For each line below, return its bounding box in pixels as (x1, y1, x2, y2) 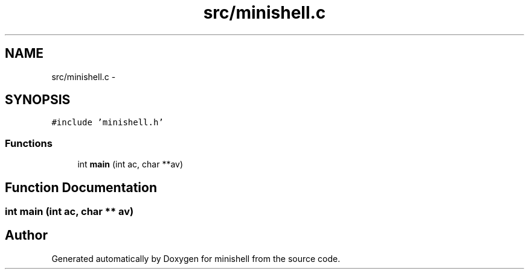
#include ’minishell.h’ (51, 117, 164, 128)
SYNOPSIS (5, 92, 71, 108)
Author (5, 228, 48, 243)
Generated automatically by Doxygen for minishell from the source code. (51, 253, 341, 264)
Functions (5, 137, 53, 149)
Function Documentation (5, 179, 157, 195)
